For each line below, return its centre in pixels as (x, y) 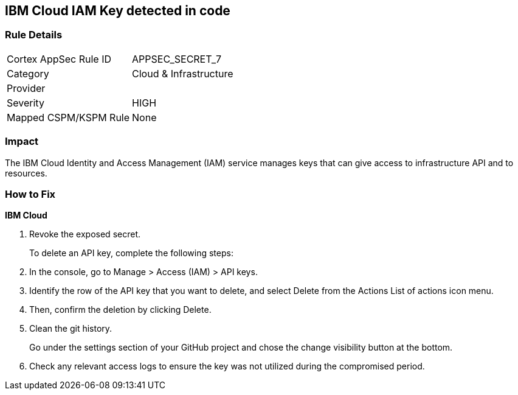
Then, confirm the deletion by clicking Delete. (120, 310)
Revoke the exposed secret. (85, 234)
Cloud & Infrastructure (183, 73)
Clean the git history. (71, 329)
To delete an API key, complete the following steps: (131, 253)
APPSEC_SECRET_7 (177, 59)
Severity (26, 103)
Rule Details (34, 35)
